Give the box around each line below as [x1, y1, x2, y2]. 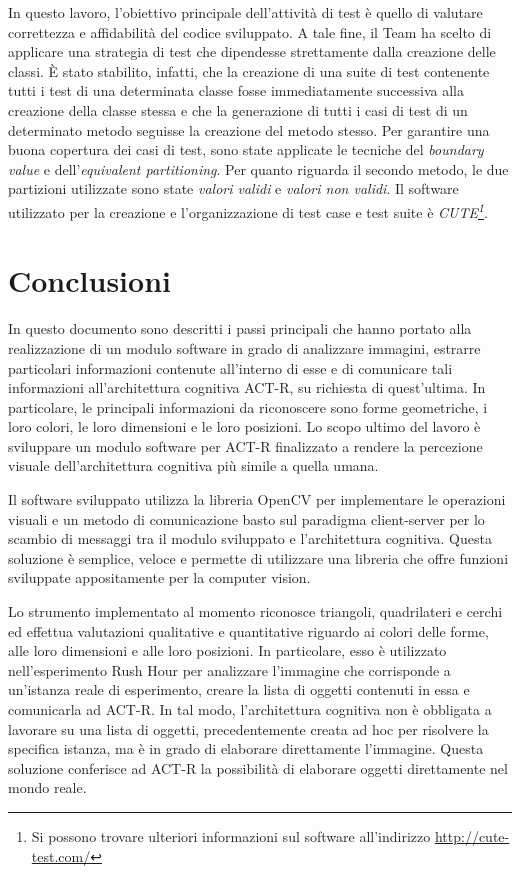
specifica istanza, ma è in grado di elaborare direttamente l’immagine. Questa [8, 738, 484, 759]
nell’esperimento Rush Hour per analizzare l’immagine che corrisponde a [8, 659, 451, 680]
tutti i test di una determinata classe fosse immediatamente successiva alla [8, 80, 464, 101]
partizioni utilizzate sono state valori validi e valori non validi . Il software [8, 178, 459, 199]
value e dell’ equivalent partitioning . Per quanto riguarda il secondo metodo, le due [8, 158, 509, 179]
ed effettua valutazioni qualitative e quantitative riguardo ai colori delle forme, [8, 620, 489, 641]
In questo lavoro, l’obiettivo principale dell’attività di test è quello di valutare [8, 2, 483, 22]
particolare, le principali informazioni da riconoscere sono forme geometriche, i [8, 396, 488, 417]
